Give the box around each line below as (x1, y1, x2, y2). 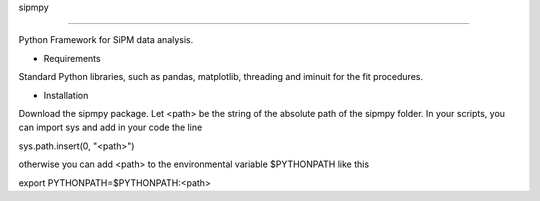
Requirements (43, 52, 101, 64)
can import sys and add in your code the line (18, 121, 203, 134)
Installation (43, 89, 89, 101)
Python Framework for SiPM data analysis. (18, 34, 194, 46)
